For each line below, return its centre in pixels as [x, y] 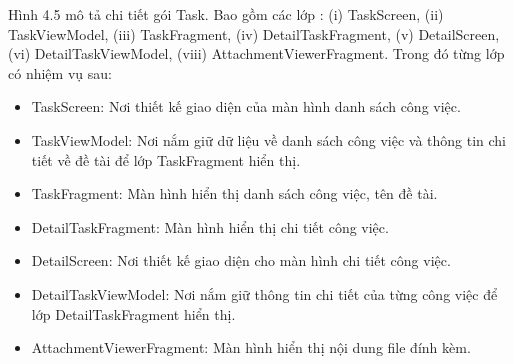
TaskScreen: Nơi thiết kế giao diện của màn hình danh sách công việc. [246, 106]
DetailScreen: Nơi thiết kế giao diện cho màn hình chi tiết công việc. [241, 260]
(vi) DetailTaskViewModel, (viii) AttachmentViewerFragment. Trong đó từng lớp [256, 53]
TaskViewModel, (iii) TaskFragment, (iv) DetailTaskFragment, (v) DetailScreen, [254, 33]
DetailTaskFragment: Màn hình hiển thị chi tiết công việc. [210, 226]
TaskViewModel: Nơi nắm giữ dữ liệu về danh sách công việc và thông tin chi [269, 139]
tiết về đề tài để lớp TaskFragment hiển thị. [166, 159]
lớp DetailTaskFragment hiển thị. [133, 313]
